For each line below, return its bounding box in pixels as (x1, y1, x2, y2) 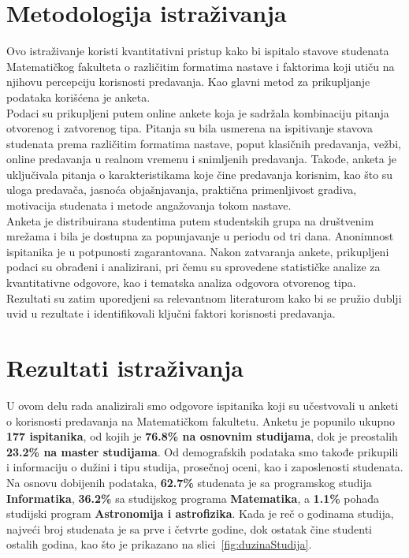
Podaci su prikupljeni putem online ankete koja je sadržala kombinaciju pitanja (6, 104, 389, 121)
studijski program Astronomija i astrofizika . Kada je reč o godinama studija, (6, 505, 394, 522)
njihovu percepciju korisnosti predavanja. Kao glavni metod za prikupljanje (6, 73, 370, 90)
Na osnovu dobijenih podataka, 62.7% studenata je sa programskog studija (6, 474, 372, 490)
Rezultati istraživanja (6, 352, 244, 383)
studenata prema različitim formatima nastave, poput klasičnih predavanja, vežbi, (6, 135, 401, 151)
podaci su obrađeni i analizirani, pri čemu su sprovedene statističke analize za (6, 259, 381, 275)
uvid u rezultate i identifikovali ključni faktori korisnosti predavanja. (6, 305, 336, 322)
